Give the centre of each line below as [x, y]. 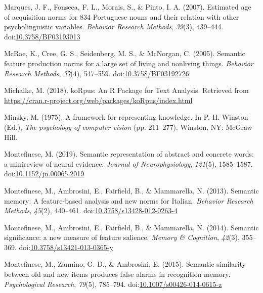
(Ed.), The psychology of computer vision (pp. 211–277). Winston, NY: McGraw [128, 127]
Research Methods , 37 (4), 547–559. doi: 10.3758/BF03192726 [97, 73]
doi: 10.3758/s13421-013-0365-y [66, 247]
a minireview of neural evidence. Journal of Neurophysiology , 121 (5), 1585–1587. [128, 163]
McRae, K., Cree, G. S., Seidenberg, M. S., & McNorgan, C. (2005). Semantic [125, 53]
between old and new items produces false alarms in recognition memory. [117, 274]
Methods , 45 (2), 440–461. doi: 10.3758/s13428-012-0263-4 [91, 210]
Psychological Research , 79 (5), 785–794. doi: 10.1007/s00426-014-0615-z [113, 284]
